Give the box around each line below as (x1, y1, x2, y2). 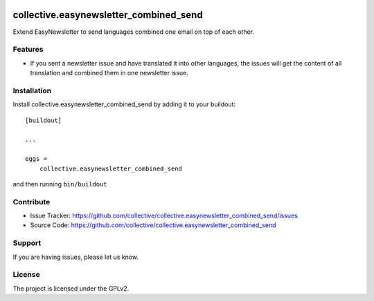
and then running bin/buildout (12, 179, 107, 188)
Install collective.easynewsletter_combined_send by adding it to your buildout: (12, 100, 235, 108)
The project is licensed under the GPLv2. (12, 284, 130, 293)
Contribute (12, 197, 51, 206)
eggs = (25, 155, 48, 163)
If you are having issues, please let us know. (12, 253, 139, 261)
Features (12, 45, 44, 55)
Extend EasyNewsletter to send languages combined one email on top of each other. (12, 28, 255, 36)
